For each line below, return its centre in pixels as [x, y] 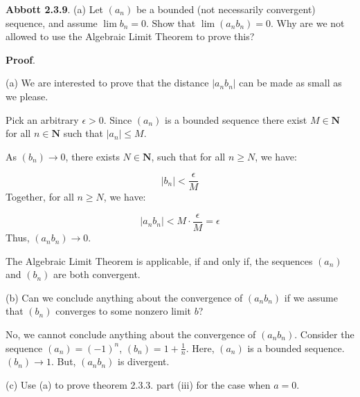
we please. [27, 96]
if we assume [311, 297]
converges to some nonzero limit [123, 311]
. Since [118, 119]
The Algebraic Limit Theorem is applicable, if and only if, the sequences [159, 260]
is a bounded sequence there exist [236, 119]
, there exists [92, 156]
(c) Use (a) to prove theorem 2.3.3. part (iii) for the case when [138, 385]
